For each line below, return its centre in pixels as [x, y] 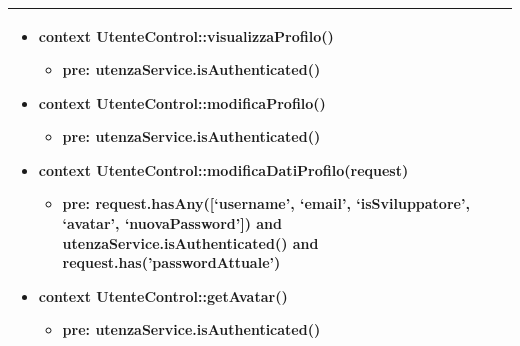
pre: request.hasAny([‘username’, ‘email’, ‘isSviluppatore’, [266, 203]
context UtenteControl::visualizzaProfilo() [186, 35]
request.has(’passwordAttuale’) [171, 262]
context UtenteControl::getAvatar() [163, 295]
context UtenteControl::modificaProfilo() [182, 102]
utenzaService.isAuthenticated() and [190, 242]
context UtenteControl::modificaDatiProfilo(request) [223, 169]
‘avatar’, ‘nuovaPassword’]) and [172, 223]
